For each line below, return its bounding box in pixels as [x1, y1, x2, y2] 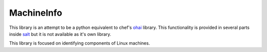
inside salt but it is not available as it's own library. [9, 31, 111, 37]
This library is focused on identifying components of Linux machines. [9, 40, 150, 46]
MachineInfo [9, 7, 62, 18]
